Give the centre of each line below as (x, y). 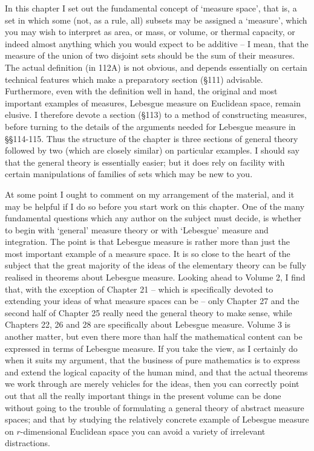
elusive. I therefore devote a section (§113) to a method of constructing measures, (156, 115)
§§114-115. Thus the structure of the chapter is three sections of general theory (152, 138)
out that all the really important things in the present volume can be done (143, 395)
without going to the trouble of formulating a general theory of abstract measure (155, 407)
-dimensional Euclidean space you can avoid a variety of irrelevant (143, 431)
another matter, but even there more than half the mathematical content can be (154, 336)
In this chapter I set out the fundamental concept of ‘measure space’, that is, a (151, 8)
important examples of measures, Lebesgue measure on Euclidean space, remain (153, 102)
